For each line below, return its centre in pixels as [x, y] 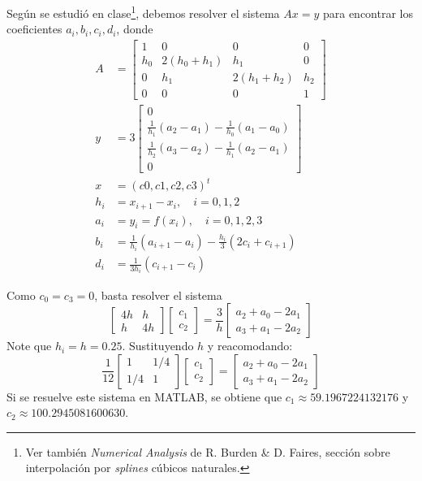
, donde [135, 29]
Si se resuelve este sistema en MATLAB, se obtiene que [144, 396]
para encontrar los [368, 13]
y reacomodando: [250, 346]
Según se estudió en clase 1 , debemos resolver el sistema [143, 12]
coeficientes [34, 29]
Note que [29, 346]
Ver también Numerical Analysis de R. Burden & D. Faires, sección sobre [208, 451]
